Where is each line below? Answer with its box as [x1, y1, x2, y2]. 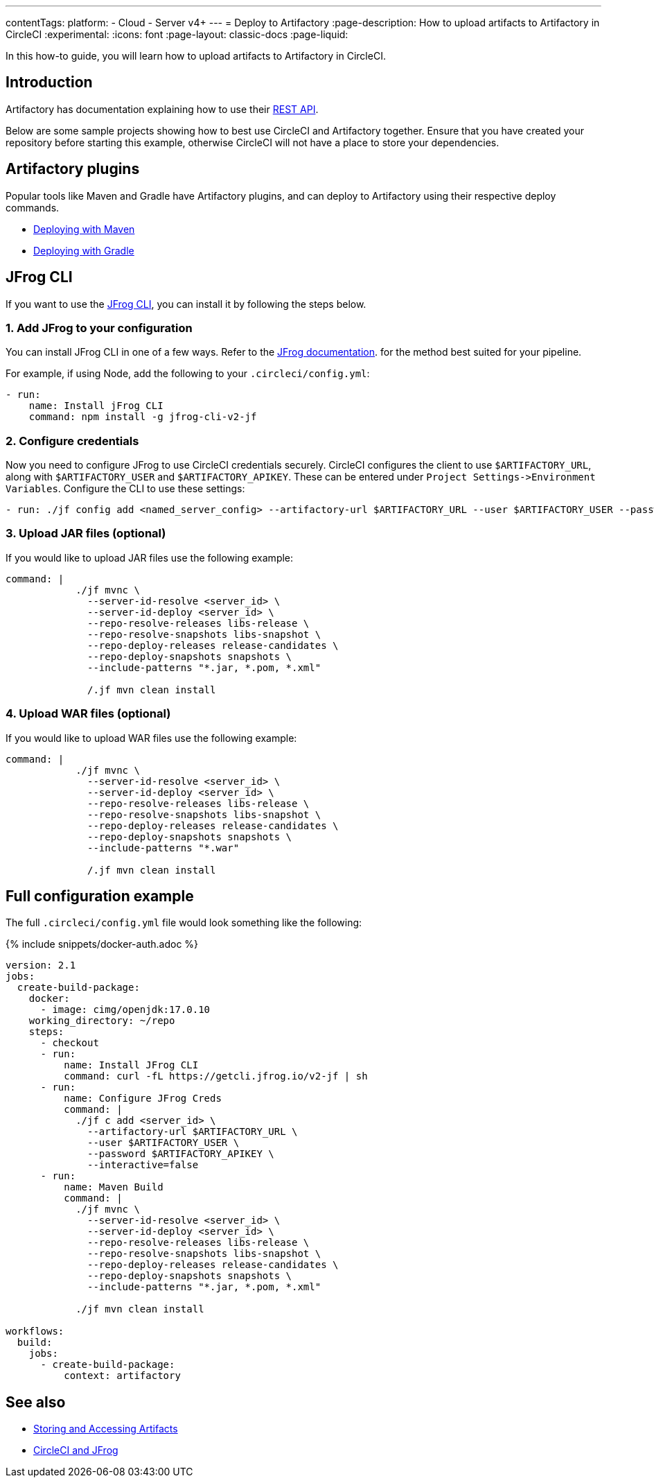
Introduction [6, 73, 93, 92]
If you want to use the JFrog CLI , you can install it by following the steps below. [6, 297, 366, 310]
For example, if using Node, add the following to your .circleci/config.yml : [6, 367, 370, 380]
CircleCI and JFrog [33, 1444, 118, 1457]
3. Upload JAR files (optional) [6, 526, 166, 541]
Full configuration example [6, 887, 194, 905]
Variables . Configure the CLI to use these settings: [6, 483, 245, 495]
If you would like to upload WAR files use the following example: [6, 731, 297, 744]
